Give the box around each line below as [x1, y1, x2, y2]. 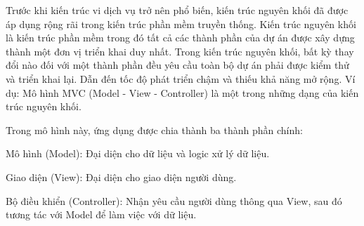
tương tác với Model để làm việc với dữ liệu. [6, 207, 197, 222]
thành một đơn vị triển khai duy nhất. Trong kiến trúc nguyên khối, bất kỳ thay [6, 44, 354, 58]
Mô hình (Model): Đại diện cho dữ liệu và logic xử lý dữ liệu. [6, 146, 270, 161]
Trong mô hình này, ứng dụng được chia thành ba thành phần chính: [6, 122, 303, 137]
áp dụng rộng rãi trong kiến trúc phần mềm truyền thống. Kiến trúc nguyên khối [6, 16, 356, 31]
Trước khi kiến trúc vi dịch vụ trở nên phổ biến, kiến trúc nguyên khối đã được [6, 3, 349, 17]
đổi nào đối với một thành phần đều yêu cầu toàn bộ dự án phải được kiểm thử [6, 58, 349, 72]
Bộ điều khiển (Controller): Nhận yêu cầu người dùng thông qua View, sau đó [6, 193, 342, 208]
